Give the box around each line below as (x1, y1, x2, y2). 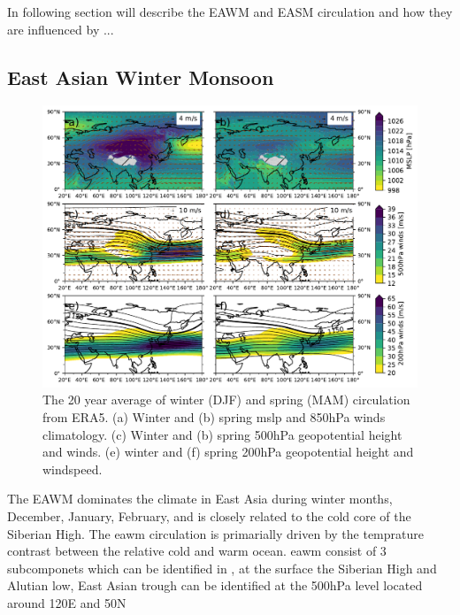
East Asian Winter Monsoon (7, 63, 274, 90)
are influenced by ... (7, 19, 114, 38)
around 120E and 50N (7, 593, 126, 611)
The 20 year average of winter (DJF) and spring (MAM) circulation (42, 390, 410, 409)
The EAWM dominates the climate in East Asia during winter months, (7, 489, 393, 508)
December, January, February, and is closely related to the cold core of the (7, 506, 411, 525)
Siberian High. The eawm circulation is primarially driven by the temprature (7, 524, 424, 542)
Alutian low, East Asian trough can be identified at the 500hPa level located (7, 576, 423, 595)
